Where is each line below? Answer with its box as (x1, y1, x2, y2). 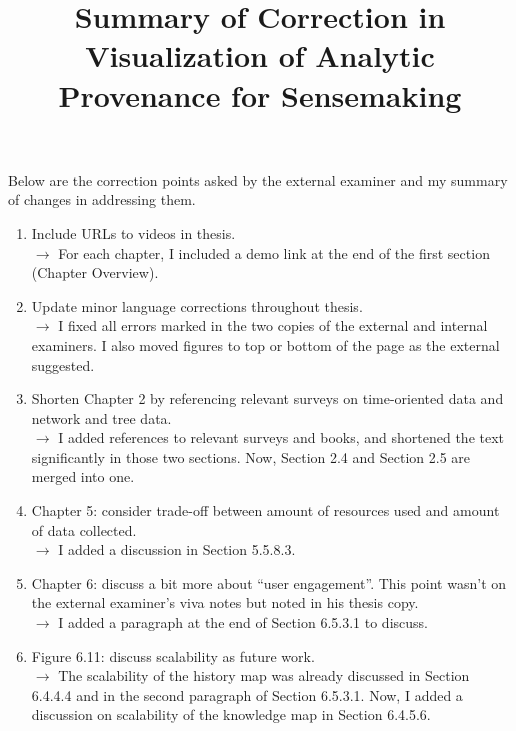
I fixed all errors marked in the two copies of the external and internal (58, 315, 488, 336)
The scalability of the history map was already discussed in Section (58, 665, 470, 686)
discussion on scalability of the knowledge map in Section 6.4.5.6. (31, 704, 431, 725)
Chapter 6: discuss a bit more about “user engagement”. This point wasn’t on (31, 572, 507, 593)
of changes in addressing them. (8, 189, 196, 210)
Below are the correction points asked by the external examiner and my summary (8, 169, 508, 190)
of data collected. (31, 519, 137, 540)
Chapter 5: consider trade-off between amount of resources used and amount (31, 500, 500, 521)
